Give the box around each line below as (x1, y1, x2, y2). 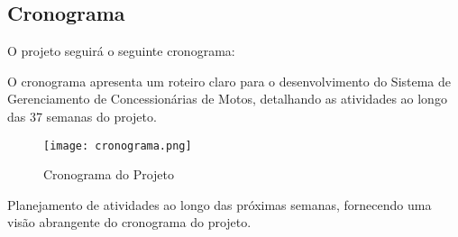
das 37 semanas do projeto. (7, 106, 157, 125)
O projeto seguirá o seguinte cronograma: (7, 41, 235, 60)
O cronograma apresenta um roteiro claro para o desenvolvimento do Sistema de (7, 71, 452, 90)
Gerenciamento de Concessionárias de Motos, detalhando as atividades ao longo (7, 89, 447, 108)
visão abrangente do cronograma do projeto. (7, 213, 252, 232)
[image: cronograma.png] (43, 139, 192, 152)
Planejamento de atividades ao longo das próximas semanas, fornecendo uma (7, 195, 432, 214)
